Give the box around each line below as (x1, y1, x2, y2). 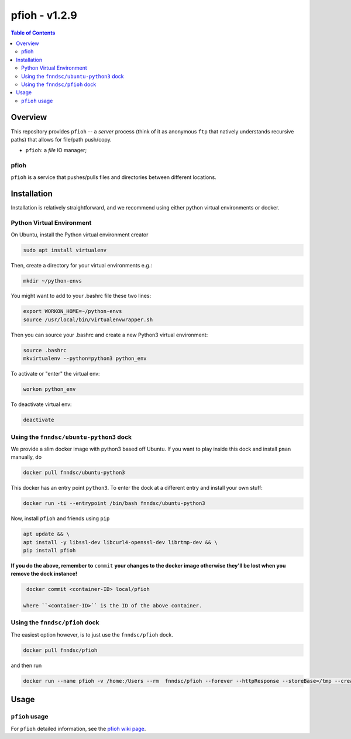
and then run (11, 662, 42, 669)
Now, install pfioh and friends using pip (11, 515, 110, 522)
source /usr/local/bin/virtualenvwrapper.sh (23, 316, 153, 323)
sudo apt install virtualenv (23, 246, 107, 253)
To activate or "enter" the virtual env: (11, 370, 100, 377)
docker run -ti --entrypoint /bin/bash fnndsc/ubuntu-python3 (23, 500, 205, 507)
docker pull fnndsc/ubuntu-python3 (23, 469, 125, 476)
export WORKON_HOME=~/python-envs (23, 308, 122, 315)
